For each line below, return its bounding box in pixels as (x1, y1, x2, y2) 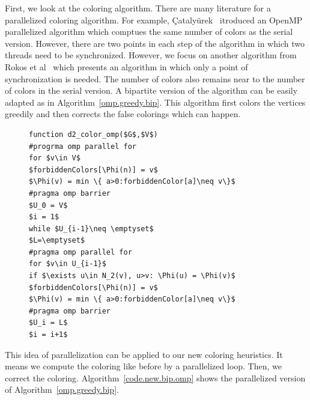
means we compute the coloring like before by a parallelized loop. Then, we (5, 360, 282, 372)
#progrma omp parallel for (29, 142, 136, 151)
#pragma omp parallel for (29, 247, 132, 256)
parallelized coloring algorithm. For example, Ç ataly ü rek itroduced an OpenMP (5, 13, 303, 26)
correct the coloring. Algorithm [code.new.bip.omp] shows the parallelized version (5, 371, 306, 384)
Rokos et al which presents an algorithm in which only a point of (5, 60, 248, 73)
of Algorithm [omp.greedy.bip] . (5, 383, 119, 396)
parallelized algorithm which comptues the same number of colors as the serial (5, 25, 293, 38)
